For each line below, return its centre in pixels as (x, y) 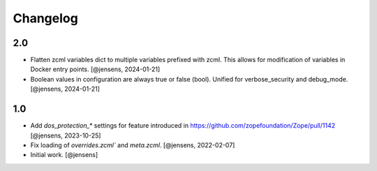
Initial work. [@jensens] (64, 155)
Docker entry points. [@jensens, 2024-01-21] (95, 69)
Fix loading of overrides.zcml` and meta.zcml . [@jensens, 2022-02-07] (133, 145)
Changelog (45, 18)
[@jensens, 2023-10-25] (66, 135)
